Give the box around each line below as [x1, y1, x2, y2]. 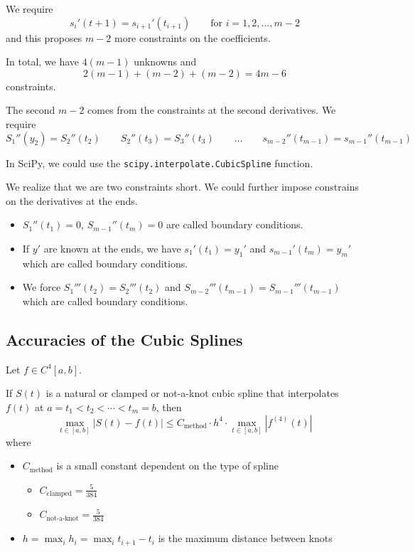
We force [22, 280, 61, 294]
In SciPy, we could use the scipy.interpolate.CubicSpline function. [6, 155, 313, 170]
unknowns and [134, 54, 197, 69]
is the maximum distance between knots [158, 531, 333, 546]
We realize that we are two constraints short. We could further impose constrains [6, 179, 359, 194]
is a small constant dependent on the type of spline [56, 458, 279, 473]
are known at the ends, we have [43, 241, 181, 255]
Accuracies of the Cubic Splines [6, 328, 243, 350]
